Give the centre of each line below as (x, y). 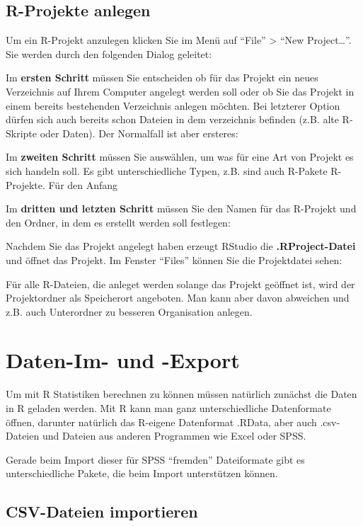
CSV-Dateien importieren (102, 511)
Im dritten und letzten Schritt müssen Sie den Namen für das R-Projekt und (181, 208)
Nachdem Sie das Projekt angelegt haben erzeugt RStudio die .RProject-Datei (181, 246)
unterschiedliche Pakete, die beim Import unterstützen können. (142, 473)
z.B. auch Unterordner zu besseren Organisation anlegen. (129, 311)
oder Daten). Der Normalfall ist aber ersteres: (139, 133)
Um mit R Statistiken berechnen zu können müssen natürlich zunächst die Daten (181, 394)
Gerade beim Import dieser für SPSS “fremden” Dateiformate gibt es (155, 459)
